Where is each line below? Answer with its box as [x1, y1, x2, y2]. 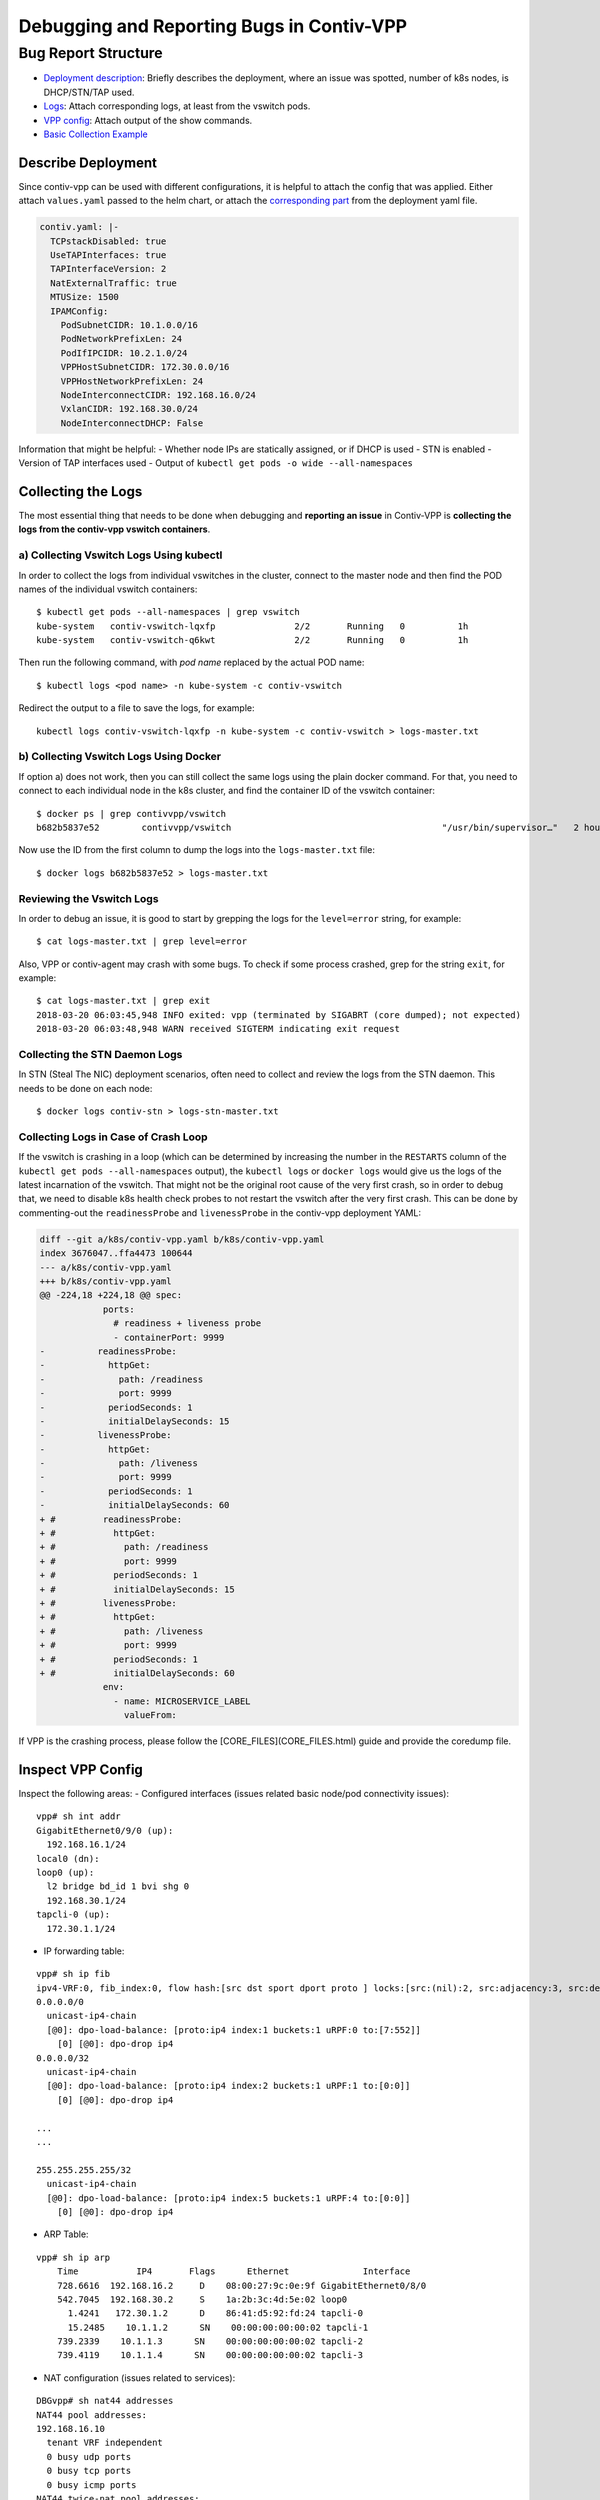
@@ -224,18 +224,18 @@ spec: [39, 1290, 183, 1301]
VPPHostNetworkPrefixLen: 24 [60, 375, 204, 387]
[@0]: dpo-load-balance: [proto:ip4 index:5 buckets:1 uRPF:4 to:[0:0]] [46, 2192, 411, 2204]
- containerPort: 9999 [113, 1331, 225, 1343]
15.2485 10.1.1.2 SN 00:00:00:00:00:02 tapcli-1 [67, 2321, 369, 2333]
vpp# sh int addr [36, 1811, 121, 1822]
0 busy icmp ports [46, 2479, 137, 2490]
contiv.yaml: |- [39, 221, 120, 233]
